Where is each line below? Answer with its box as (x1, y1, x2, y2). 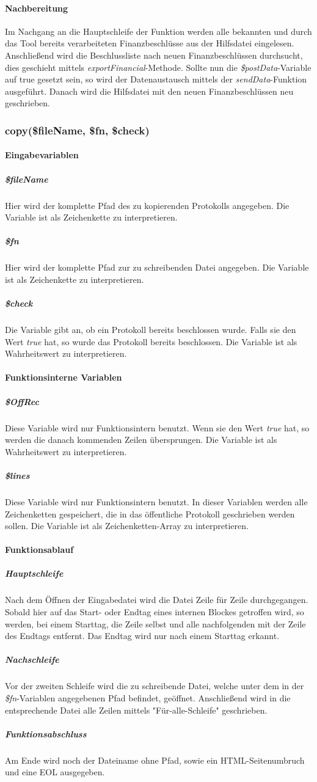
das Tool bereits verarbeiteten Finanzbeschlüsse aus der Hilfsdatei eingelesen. (5, 37, 294, 49)
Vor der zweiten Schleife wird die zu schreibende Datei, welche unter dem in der (5, 679, 304, 692)
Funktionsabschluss (5, 727, 87, 740)
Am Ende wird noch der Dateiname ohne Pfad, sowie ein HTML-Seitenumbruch (5, 753, 305, 766)
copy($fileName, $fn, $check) (5, 122, 150, 137)
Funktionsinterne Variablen (5, 371, 122, 384)
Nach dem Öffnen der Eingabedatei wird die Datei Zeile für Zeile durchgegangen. (5, 593, 308, 606)
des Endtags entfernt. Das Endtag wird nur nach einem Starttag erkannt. (5, 629, 280, 642)
